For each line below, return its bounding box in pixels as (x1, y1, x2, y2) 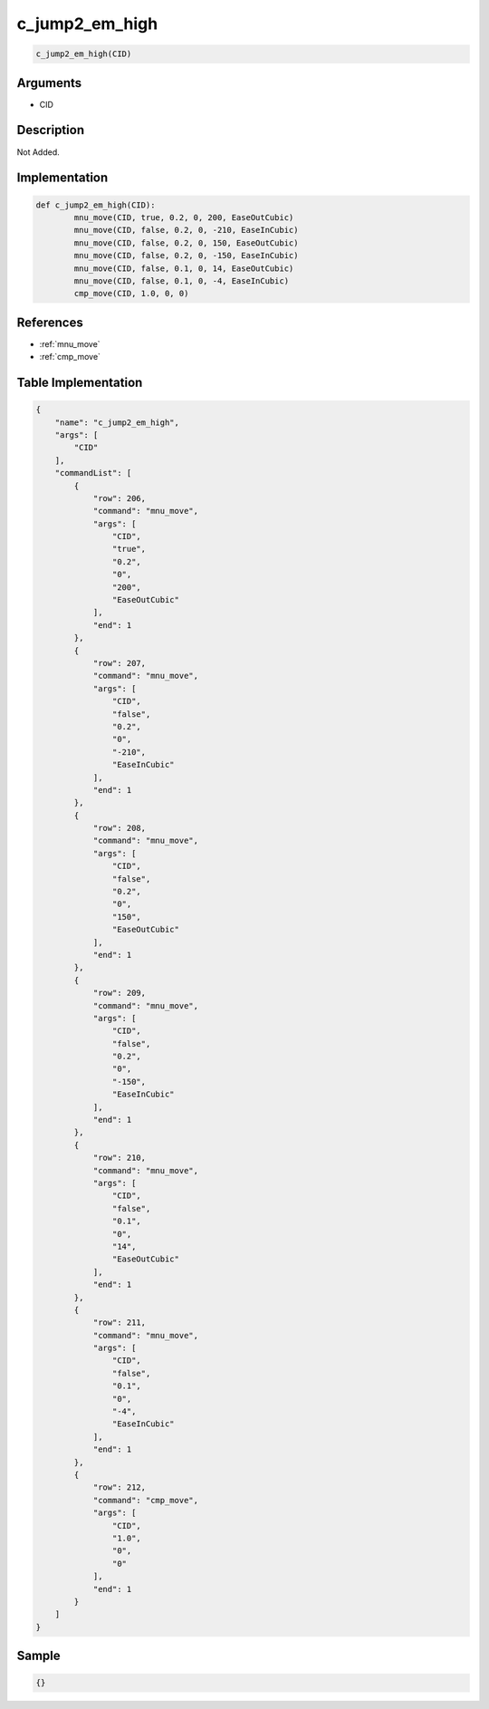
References (16, 314, 83, 330)
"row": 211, (92, 1318, 147, 1328)
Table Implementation (16, 374, 143, 390)
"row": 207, (92, 658, 147, 668)
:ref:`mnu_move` (39, 338, 101, 349)
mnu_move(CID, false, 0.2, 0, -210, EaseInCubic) (73, 225, 299, 236)
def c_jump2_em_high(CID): (35, 199, 156, 210)
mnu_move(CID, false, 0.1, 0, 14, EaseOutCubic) (73, 263, 294, 274)
